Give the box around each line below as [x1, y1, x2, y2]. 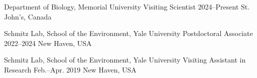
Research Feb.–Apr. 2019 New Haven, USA [4, 64, 137, 74]
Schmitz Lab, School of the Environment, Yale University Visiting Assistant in [4, 54, 246, 65]
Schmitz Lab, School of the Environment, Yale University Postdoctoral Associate [4, 28, 253, 38]
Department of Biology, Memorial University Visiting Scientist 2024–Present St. [4, 1, 250, 11]
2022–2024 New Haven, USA [4, 37, 92, 48]
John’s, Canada [4, 11, 52, 21]
